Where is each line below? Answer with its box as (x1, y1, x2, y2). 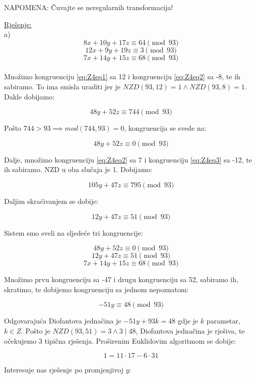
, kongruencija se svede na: (124, 123, 207, 133)
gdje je (177, 315, 199, 326)
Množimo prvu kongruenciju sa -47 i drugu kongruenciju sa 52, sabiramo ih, (4, 274, 238, 285)
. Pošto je (21, 325, 50, 336)
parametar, (206, 315, 240, 326)
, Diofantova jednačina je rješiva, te (136, 325, 245, 336)
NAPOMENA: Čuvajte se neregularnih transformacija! (4, 2, 173, 12)
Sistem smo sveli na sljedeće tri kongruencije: (4, 227, 143, 238)
